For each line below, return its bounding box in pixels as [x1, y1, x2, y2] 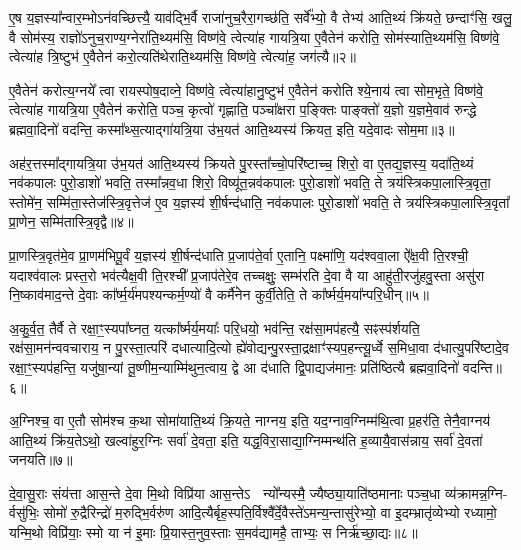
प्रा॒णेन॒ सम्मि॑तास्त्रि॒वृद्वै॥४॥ [9, 211, 134, 232]
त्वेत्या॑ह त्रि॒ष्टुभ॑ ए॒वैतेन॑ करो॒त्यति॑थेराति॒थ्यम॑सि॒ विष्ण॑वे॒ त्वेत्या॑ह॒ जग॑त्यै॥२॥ [9, 46, 356, 67]
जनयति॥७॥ [9, 449, 73, 470]
